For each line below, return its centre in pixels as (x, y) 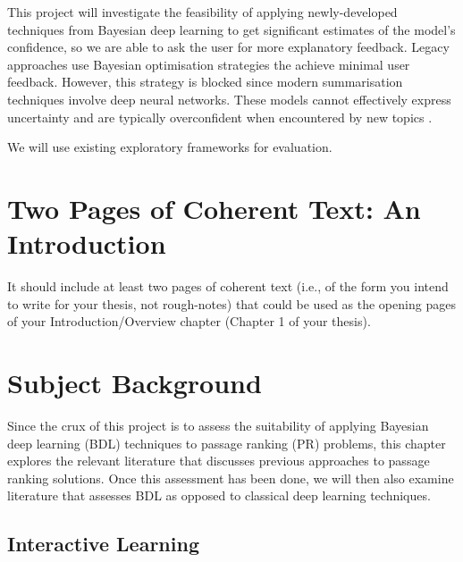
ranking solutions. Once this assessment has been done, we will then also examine (231, 478)
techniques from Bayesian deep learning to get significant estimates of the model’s (231, 29)
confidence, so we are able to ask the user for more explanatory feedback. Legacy (228, 47)
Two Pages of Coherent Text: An (214, 208)
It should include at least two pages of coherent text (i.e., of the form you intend (228, 286)
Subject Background (135, 383)
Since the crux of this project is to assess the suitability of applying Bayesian (218, 425)
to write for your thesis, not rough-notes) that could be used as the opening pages (231, 303)
